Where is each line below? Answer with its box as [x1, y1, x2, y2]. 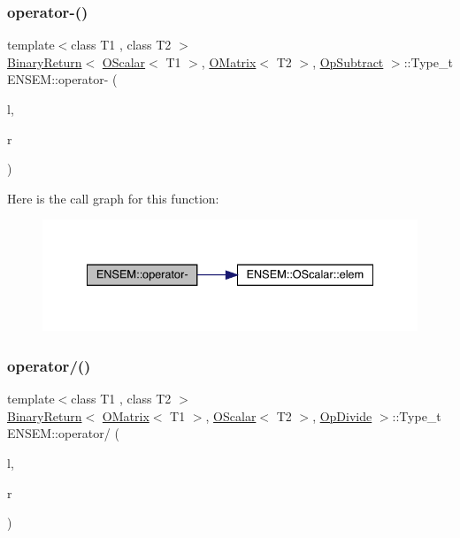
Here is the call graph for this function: [7, 188, 219, 207]
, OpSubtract [312, 52, 384, 71]
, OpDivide [312, 406, 372, 425]
